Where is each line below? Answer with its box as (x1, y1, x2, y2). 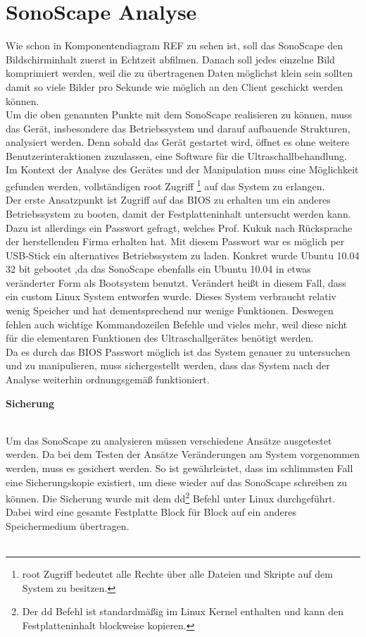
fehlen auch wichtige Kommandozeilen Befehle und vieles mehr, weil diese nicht (6, 316, 348, 331)
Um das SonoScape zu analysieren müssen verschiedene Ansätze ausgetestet (6, 433, 332, 447)
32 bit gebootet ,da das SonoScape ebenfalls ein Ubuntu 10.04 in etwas (6, 261, 311, 276)
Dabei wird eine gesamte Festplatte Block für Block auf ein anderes (6, 505, 296, 519)
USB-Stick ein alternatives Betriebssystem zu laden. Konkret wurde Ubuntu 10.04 (6, 247, 360, 262)
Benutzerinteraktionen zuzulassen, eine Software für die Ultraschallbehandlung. (6, 148, 347, 163)
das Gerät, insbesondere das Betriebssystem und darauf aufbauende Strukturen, (6, 120, 351, 135)
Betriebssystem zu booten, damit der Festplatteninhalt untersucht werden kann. (6, 206, 351, 221)
